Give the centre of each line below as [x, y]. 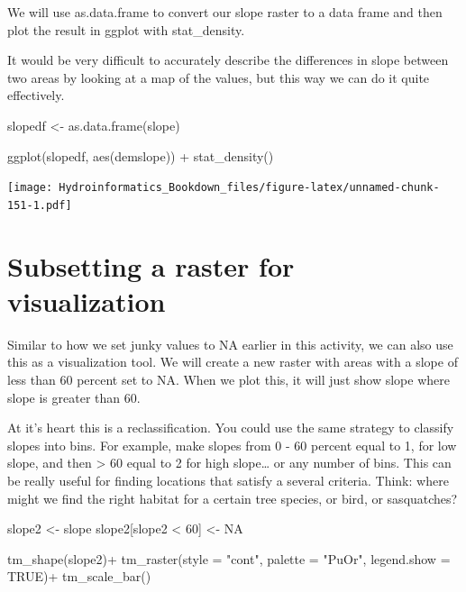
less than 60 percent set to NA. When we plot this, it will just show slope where [228, 379]
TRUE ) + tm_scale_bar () [79, 576]
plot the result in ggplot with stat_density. [126, 29]
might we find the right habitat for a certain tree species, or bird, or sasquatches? [233, 498]
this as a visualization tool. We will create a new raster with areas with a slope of [233, 362]
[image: [30, 188]
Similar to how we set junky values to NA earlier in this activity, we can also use [230, 344]
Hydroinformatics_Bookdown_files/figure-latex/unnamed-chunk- [249, 188]
